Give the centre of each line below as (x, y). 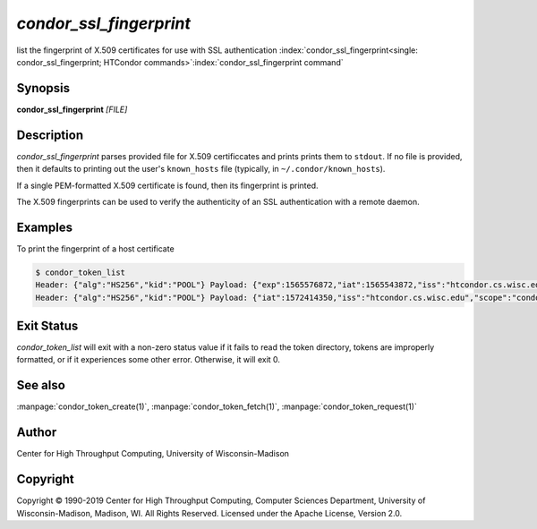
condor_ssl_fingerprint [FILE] (72, 109)
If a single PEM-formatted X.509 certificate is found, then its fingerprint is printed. (167, 185)
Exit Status (47, 326)
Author (37, 433)
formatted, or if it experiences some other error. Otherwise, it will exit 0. (149, 360)
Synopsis (43, 88)
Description (50, 135)
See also (41, 385)
